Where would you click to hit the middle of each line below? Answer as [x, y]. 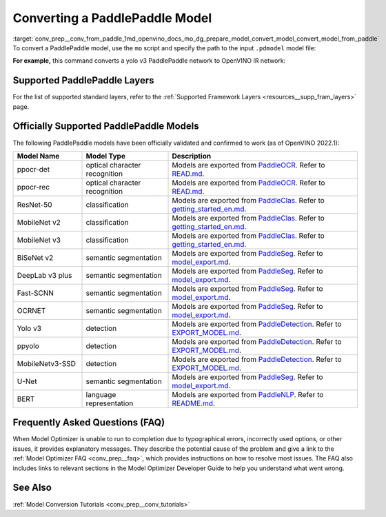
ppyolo [28, 346]
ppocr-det [33, 169]
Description [192, 156]
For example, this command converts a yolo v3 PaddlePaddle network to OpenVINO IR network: [149, 61]
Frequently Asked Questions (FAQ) [89, 423]
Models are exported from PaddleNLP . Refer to [248, 394]
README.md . [193, 403]
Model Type [105, 156]
